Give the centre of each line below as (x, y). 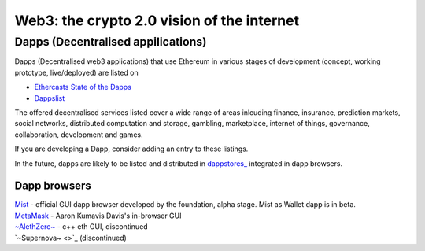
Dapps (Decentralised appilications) (111, 42)
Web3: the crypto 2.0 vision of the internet (157, 20)
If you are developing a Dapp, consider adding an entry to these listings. (131, 149)
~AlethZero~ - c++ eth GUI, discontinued (81, 227)
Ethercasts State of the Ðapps (83, 87)
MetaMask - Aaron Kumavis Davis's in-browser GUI (98, 216)
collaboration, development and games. (79, 135)
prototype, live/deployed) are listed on (76, 72)
